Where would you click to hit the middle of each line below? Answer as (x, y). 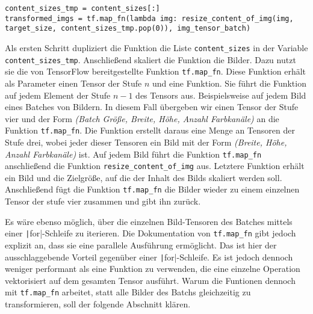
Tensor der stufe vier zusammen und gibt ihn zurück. (103, 201)
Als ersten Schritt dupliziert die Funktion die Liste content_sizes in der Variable (156, 47)
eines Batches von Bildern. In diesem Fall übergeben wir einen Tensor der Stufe (152, 107)
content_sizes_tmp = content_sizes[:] (82, 8)
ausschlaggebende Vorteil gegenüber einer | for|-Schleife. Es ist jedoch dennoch (149, 257)
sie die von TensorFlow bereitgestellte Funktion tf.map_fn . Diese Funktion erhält (156, 71)
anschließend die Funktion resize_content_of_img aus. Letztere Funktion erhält (155, 166)
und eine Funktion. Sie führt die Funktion (229, 83)
